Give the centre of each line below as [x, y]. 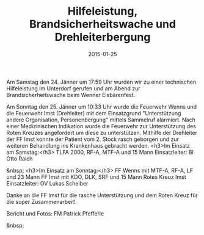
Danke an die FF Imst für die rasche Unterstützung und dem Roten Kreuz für [102, 195]
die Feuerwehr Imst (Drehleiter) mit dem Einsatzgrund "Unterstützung [94, 113]
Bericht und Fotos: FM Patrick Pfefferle [55, 213]
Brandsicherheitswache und [103, 24]
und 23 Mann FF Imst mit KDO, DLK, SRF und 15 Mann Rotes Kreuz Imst [96, 177]
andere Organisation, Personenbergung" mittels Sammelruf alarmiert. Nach [101, 120]
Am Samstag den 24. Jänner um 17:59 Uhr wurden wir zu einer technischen [101, 82]
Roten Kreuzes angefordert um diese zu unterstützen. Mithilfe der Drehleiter [102, 132]
